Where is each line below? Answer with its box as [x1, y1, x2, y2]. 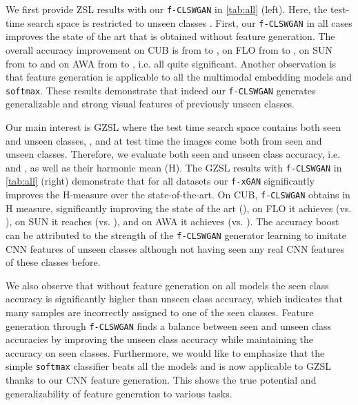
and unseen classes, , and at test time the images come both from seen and [6, 133, 322, 147]
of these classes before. [6, 255, 101, 269]
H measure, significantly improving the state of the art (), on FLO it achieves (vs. [6, 200, 352, 215]
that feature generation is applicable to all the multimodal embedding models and [6, 70, 352, 84]
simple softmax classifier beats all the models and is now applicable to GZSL [6, 359, 332, 373]
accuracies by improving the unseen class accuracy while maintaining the [6, 332, 314, 346]
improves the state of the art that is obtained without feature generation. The [6, 29, 335, 43]
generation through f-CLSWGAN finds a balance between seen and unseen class [6, 318, 332, 333]
